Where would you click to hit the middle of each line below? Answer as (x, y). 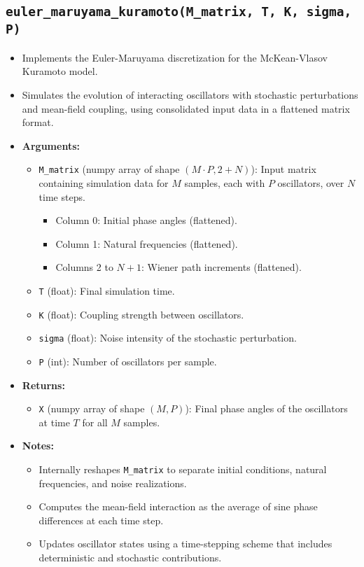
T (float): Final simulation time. (107, 290)
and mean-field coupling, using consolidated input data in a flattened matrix (186, 108)
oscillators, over (311, 182)
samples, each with (225, 182)
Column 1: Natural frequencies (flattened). (147, 243)
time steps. (62, 196)
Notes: (38, 446)
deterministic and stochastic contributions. (130, 558)
